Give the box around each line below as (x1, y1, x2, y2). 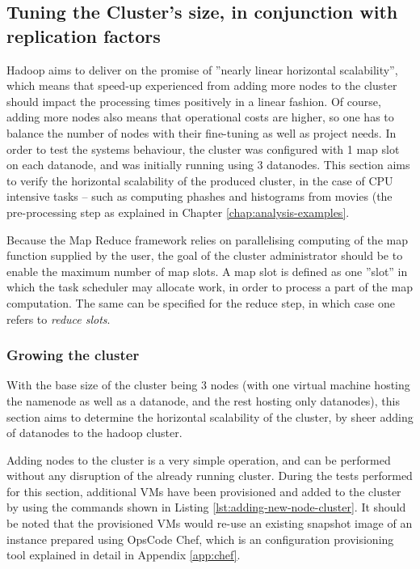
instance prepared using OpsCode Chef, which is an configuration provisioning (6, 530, 394, 547)
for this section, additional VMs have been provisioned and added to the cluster (6, 482, 401, 499)
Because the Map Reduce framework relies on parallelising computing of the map (6, 231, 408, 248)
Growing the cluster (6, 345, 140, 365)
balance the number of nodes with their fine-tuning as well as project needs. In (6, 124, 397, 141)
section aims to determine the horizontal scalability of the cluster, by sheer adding (6, 408, 414, 425)
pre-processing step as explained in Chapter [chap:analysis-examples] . (6, 203, 350, 220)
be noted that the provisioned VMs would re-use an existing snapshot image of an (6, 515, 413, 532)
